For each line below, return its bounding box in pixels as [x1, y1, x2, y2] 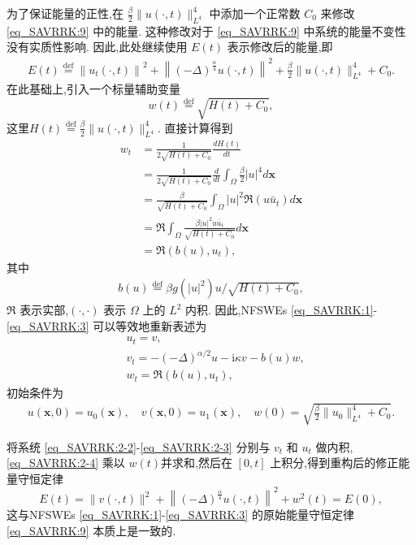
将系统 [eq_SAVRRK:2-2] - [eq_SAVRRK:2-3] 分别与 [6, 438, 271, 455]
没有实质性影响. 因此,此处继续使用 [6, 38, 188, 55]
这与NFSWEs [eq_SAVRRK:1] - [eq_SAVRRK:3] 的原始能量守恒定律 [6, 505, 354, 522]
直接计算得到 [164, 119, 233, 136]
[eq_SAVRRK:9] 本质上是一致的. [6, 521, 176, 539]
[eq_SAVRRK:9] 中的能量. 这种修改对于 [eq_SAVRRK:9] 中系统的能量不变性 [6, 22, 406, 39]
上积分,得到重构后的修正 [270, 454, 399, 471]
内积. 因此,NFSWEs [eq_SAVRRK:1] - [185, 301, 378, 318]
